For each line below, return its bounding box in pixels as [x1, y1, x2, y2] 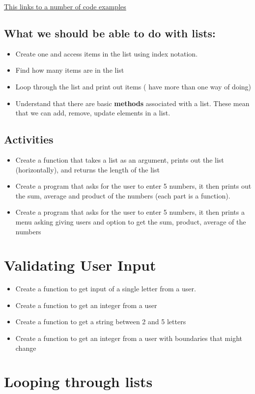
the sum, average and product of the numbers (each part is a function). [15, 190, 230, 200]
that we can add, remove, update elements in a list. [15, 108, 170, 118]
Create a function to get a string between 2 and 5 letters [15, 316, 186, 327]
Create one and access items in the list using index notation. [15, 48, 198, 58]
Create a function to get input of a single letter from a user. [15, 283, 196, 294]
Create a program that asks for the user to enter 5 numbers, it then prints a [15, 207, 245, 217]
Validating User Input [4, 255, 156, 275]
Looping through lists [4, 371, 153, 392]
